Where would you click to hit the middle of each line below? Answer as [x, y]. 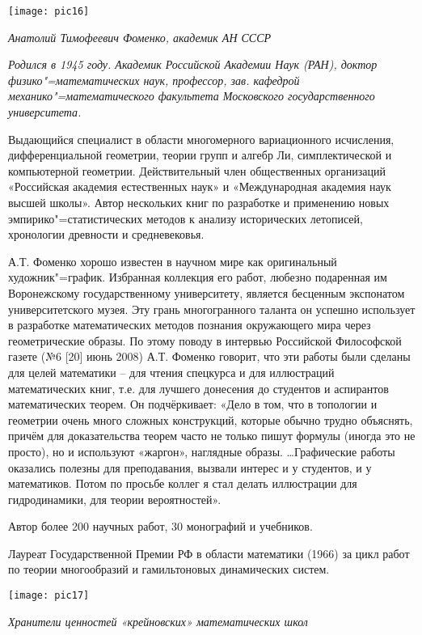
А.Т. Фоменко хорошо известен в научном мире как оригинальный [173, 261]
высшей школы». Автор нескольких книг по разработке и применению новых [199, 202]
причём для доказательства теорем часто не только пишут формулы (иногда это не [212, 436]
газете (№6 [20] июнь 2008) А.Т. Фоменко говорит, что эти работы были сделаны [209, 356]
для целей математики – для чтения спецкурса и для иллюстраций [171, 372]
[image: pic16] [49, 11]
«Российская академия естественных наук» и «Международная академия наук [200, 186]
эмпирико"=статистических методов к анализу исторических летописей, [186, 218]
